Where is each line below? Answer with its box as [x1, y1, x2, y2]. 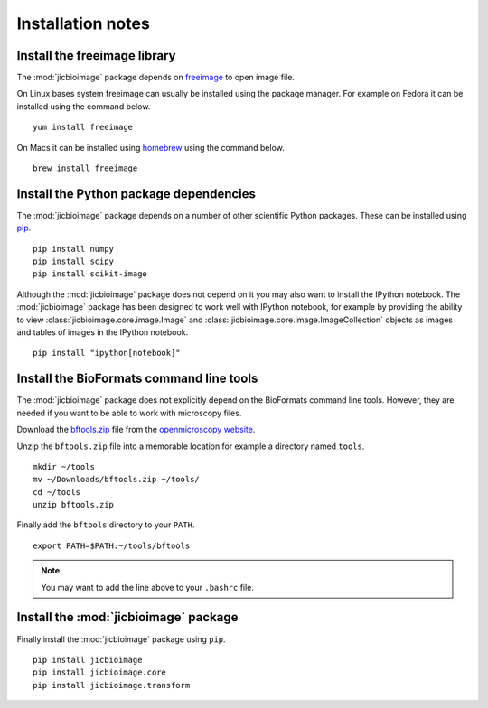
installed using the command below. [16, 100, 151, 112]
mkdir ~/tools [33, 461, 95, 471]
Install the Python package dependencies [16, 186, 257, 201]
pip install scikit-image [33, 269, 148, 279]
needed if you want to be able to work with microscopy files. [16, 407, 242, 418]
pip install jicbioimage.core [33, 667, 167, 677]
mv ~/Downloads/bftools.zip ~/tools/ [33, 474, 201, 485]
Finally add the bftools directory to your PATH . [16, 519, 195, 530]
